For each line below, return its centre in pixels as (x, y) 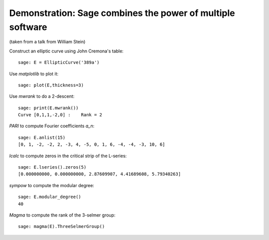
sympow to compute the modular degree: (52, 185)
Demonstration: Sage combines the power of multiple (122, 13)
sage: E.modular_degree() (50, 197)
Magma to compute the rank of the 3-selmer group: (62, 215)
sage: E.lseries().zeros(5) (52, 167)
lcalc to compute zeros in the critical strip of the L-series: (68, 156)
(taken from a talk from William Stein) (47, 42)
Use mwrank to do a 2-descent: (42, 96)
